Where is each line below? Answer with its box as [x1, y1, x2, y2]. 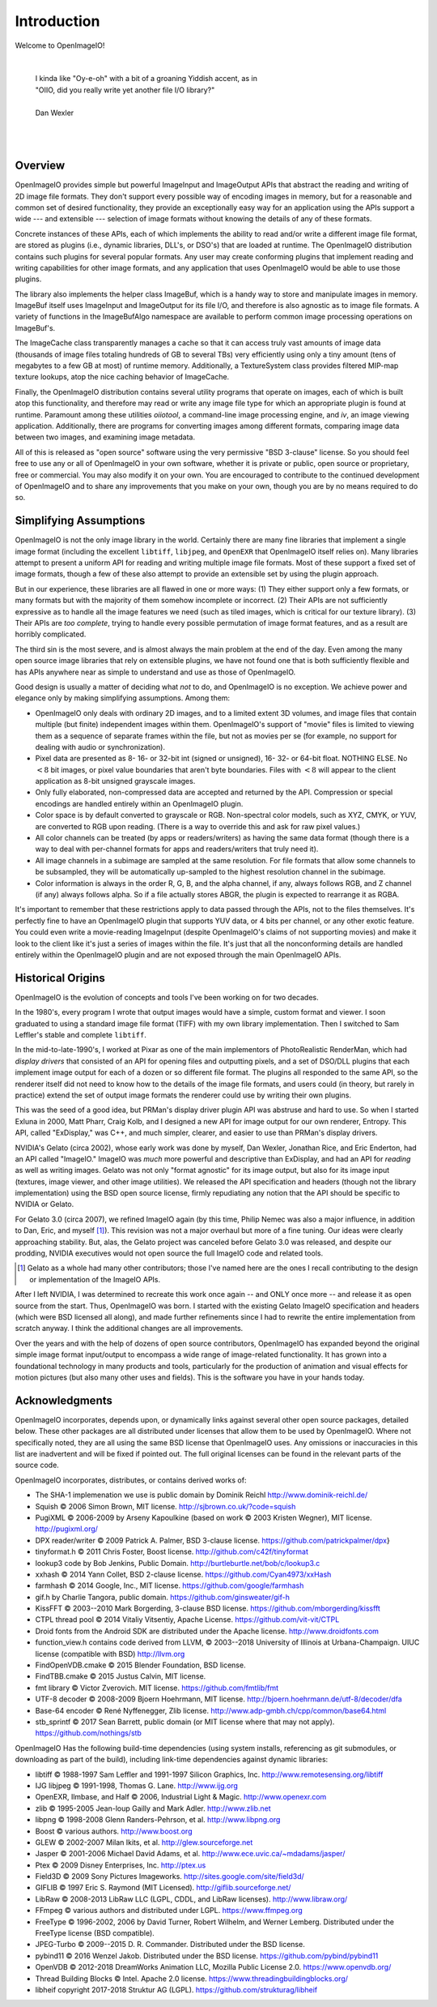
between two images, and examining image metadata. [15, 432, 196, 442]
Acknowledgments [15, 1393, 113, 1407]
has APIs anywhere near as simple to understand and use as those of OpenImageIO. [15, 667, 296, 677]
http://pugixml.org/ [35, 1524, 99, 1534]
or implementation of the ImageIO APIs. [29, 1274, 161, 1284]
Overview [15, 159, 66, 173]
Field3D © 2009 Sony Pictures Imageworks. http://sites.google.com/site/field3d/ [35, 1872, 305, 1881]
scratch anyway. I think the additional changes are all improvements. [15, 1324, 244, 1333]
